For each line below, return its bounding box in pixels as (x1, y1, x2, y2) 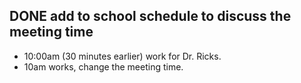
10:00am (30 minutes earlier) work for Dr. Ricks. (23, 50, 222, 62)
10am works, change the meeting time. (23, 60, 184, 73)
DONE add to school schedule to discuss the (9, 8, 292, 25)
